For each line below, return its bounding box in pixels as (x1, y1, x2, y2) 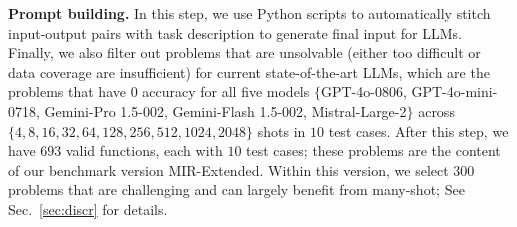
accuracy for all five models (142, 81, 310, 102)
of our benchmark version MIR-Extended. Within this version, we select (8, 159, 449, 180)
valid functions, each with (65, 140, 223, 161)
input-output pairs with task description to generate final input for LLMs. (8, 22, 462, 43)
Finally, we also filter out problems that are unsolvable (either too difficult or (8, 42, 481, 63)
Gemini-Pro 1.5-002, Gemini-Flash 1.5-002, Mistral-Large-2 (44, 100, 407, 121)
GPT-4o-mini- (411, 81, 498, 102)
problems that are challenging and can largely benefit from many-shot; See (8, 179, 465, 200)
